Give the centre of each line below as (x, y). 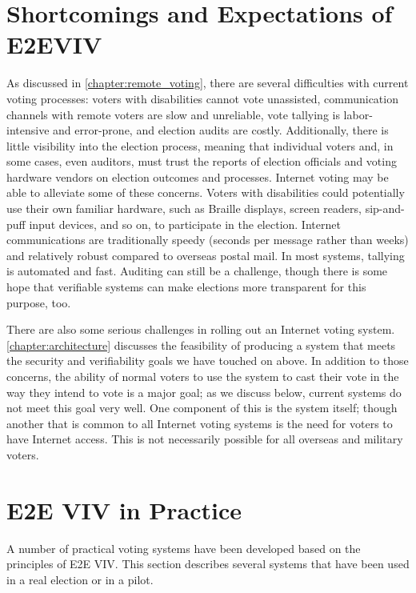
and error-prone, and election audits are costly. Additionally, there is (221, 130)
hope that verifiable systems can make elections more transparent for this (186, 287)
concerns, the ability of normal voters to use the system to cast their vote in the (203, 376)
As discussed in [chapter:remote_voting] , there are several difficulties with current (208, 83)
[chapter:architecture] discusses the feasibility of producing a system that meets (201, 345)
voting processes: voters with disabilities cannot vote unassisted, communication (202, 98)
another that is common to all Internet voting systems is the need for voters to (200, 423)
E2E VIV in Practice (124, 509)
